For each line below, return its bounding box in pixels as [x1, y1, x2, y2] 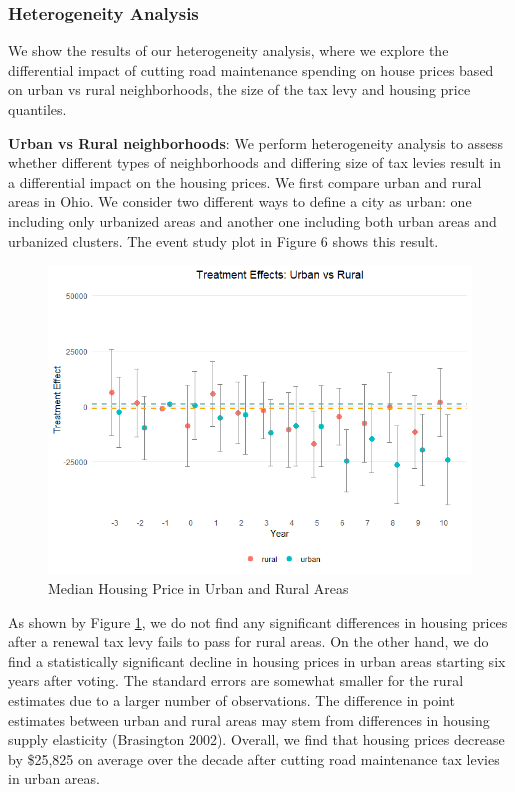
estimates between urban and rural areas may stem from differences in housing [8, 709, 490, 730]
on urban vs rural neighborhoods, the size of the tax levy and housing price [8, 79, 471, 100]
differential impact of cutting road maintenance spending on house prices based [8, 59, 494, 80]
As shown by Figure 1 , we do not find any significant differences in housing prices [8, 611, 508, 632]
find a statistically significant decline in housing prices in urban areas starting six [8, 650, 506, 671]
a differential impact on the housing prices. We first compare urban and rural [8, 171, 482, 192]
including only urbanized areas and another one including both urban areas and [8, 210, 497, 231]
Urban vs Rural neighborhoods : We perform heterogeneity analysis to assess [8, 132, 503, 153]
